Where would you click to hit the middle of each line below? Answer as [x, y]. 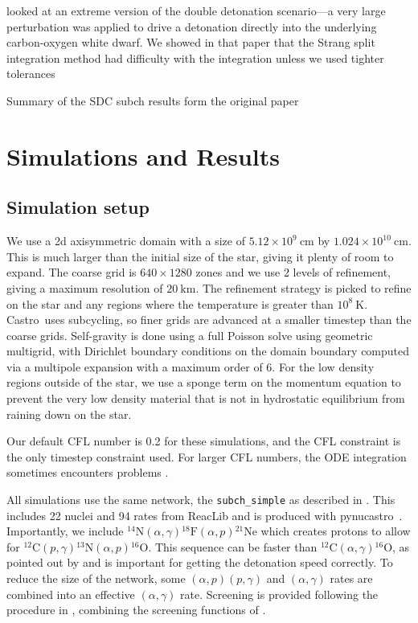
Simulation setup [78, 207]
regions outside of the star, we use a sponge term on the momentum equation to [204, 382]
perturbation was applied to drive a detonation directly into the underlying [192, 26]
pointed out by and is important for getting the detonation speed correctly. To [200, 562]
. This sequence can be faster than [233, 546]
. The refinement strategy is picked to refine [303, 287]
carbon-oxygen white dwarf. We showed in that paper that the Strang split [191, 42]
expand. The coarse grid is [72, 272]
